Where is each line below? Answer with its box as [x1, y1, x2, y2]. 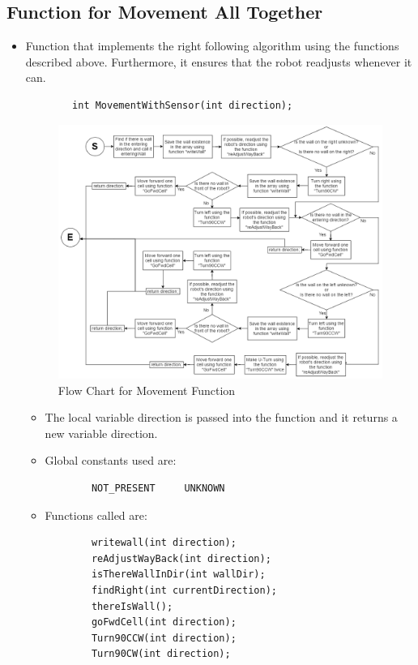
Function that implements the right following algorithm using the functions [25, 37, 399, 54]
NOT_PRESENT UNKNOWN [91, 482, 225, 494]
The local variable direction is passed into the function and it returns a [45, 409, 398, 426]
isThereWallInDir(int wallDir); [91, 568, 266, 581]
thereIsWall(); [91, 600, 173, 612]
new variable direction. [45, 424, 158, 441]
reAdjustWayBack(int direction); [91, 552, 271, 564]
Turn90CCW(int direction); [91, 632, 237, 644]
